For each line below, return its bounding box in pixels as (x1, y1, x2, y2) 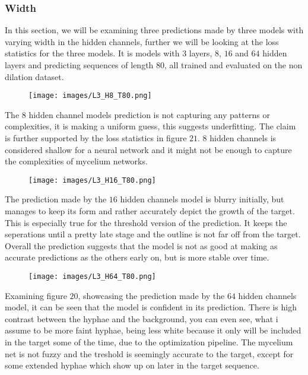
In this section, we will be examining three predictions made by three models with (5, 24, 304, 36)
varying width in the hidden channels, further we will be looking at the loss (5, 35, 279, 47)
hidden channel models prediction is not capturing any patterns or (28, 108, 270, 120)
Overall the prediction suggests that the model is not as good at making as (5, 239, 278, 252)
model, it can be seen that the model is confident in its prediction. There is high (5, 301, 297, 313)
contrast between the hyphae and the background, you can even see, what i (5, 312, 278, 325)
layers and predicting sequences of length (5, 59, 154, 71)
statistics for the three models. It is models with (5, 47, 180, 59)
